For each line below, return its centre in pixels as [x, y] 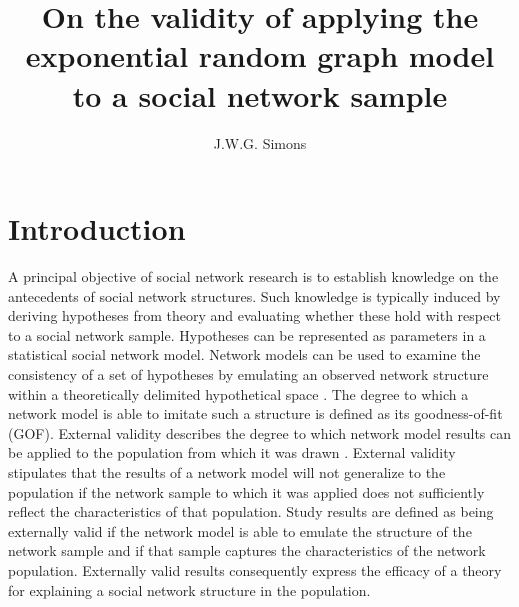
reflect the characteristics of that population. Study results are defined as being [251, 511]
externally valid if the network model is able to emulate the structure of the [240, 530]
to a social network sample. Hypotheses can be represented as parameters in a [247, 334]
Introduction [97, 228]
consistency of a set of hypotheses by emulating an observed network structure [248, 374]
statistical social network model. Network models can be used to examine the [244, 354]
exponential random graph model [260, 55]
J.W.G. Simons [260, 142]
